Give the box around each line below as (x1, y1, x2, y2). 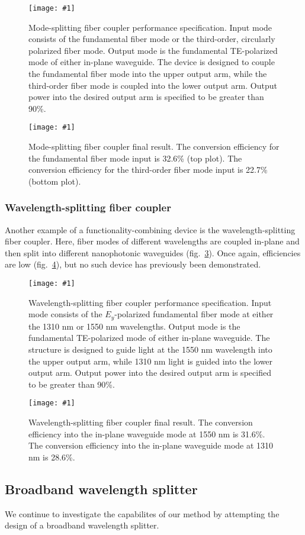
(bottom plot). (28, 175, 81, 187)
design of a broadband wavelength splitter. (5, 519, 159, 531)
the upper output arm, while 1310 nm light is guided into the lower (28, 354, 273, 367)
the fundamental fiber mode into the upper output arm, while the (28, 67, 267, 80)
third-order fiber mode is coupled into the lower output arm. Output (28, 79, 277, 91)
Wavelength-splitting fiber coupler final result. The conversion (28, 415, 253, 428)
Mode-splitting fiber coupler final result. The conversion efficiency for (28, 140, 280, 153)
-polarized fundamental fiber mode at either (114, 308, 274, 320)
